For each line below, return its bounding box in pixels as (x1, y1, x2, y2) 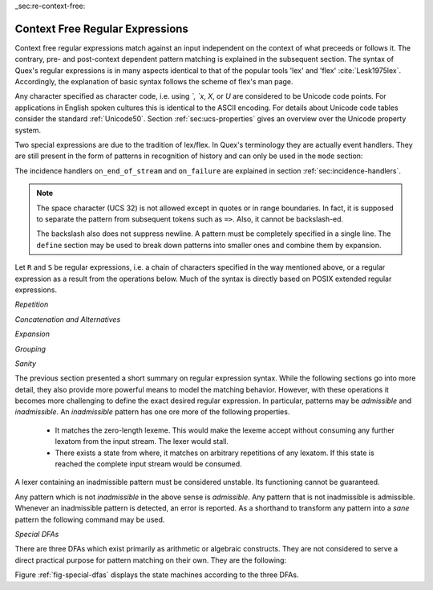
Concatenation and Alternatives (14, 314, 121, 324)
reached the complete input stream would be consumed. (55, 459, 242, 469)
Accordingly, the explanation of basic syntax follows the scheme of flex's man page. (14, 77, 293, 87)
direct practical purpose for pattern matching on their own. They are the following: (14, 555, 287, 565)
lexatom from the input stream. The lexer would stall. (55, 437, 229, 446)
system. (14, 125, 42, 135)
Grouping (14, 344, 47, 353)
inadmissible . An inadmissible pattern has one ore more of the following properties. (14, 407, 290, 417)
